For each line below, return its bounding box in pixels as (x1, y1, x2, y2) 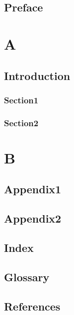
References (4, 298, 61, 314)
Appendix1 (4, 181, 62, 197)
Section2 (4, 116, 39, 129)
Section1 (4, 93, 39, 106)
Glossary (4, 269, 50, 284)
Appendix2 (4, 211, 62, 226)
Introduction (4, 68, 71, 83)
